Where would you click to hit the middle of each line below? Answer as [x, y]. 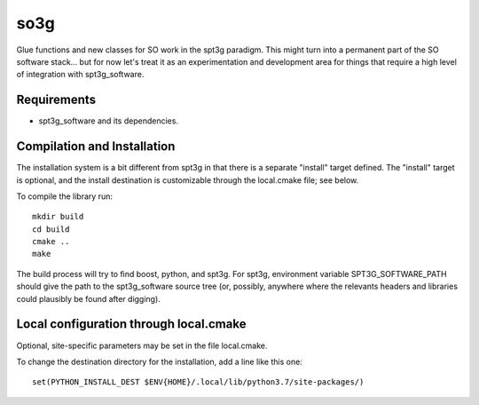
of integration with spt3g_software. [80, 75]
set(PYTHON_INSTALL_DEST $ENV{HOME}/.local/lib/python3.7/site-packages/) [198, 382]
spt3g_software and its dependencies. [109, 121]
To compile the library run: [64, 196]
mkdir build [58, 217]
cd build [51, 229]
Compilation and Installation [96, 147]
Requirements [56, 100]
